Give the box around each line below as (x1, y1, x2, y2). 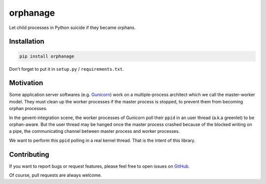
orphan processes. (9, 106, 48, 112)
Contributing (9, 150, 49, 158)
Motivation (9, 79, 43, 87)
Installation (9, 37, 44, 46)
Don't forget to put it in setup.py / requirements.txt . (9, 66, 124, 72)
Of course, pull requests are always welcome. (9, 172, 102, 178)
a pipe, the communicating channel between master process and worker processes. (9, 128, 180, 134)
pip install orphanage (19, 53, 74, 59)
